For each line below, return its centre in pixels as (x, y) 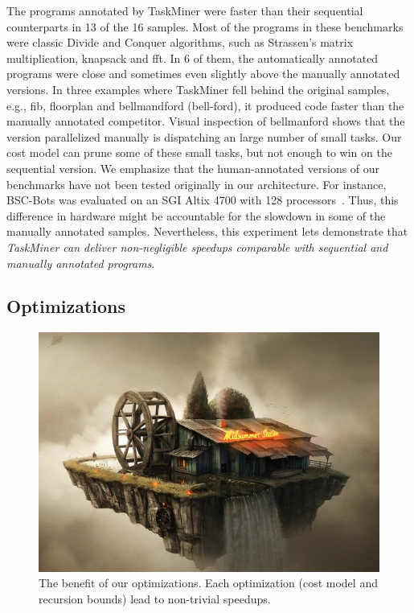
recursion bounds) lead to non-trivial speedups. (155, 598)
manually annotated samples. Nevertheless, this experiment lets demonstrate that (207, 231)
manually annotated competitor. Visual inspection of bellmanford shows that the (206, 121)
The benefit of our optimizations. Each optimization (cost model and (208, 583)
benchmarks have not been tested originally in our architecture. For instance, (197, 184)
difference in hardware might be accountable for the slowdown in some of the (196, 215)
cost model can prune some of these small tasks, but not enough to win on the (199, 152)
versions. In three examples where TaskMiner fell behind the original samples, (198, 89)
